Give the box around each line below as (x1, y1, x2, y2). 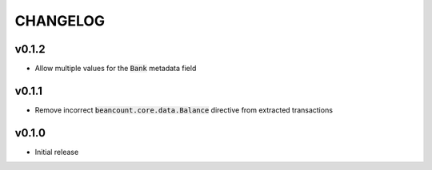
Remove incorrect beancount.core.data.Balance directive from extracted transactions (34, 105, 334, 115)
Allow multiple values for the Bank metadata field (34, 64, 197, 73)
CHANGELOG (14, 12, 106, 30)
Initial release (34, 147, 79, 156)
